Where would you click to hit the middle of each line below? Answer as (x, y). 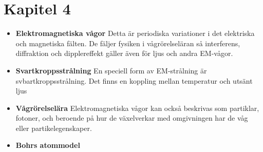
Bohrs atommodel (48, 145)
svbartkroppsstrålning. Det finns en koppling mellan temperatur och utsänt (134, 80)
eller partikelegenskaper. (54, 128)
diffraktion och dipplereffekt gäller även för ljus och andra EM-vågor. (124, 53)
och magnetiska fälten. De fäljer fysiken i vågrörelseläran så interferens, (128, 43)
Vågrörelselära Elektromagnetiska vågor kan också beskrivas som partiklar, (137, 108)
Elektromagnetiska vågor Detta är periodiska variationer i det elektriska (135, 33)
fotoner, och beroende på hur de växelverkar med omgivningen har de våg (132, 118)
